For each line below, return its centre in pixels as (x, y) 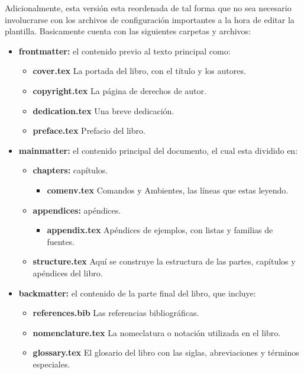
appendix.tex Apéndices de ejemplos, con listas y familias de (160, 230)
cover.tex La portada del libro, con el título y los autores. (139, 71)
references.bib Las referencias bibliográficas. (116, 313)
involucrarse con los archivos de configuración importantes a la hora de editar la (150, 19)
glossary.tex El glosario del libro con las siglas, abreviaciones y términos (166, 352)
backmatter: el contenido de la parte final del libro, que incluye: (137, 293)
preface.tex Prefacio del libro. (89, 130)
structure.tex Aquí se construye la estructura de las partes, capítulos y (164, 261)
